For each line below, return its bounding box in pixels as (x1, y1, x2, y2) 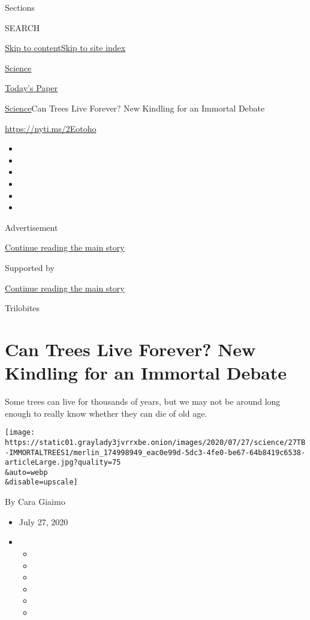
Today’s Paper (5, 82, 58, 94)
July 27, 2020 (19, 515, 68, 528)
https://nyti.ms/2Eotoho (5, 122, 97, 134)
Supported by (5, 261, 55, 273)
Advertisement (5, 221, 58, 233)
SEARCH (5, 21, 40, 34)
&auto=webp (5, 468, 48, 477)
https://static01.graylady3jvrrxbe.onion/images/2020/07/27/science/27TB (5, 438, 306, 447)
